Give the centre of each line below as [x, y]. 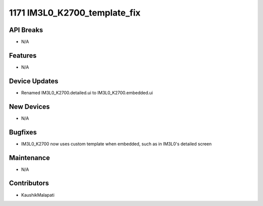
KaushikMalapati [38, 195]
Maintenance [29, 158]
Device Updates [34, 81]
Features [23, 55]
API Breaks [26, 30]
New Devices [29, 106]
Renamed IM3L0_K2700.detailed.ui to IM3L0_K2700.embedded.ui [87, 93]
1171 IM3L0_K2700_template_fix [75, 13]
